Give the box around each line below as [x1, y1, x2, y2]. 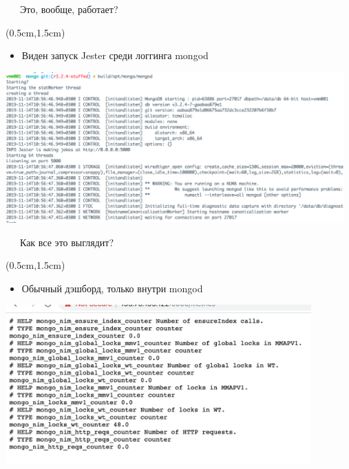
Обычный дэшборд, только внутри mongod [21, 281, 203, 295]
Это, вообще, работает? [19, 2, 118, 16]
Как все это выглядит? [19, 235, 114, 249]
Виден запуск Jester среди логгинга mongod [21, 48, 209, 63]
